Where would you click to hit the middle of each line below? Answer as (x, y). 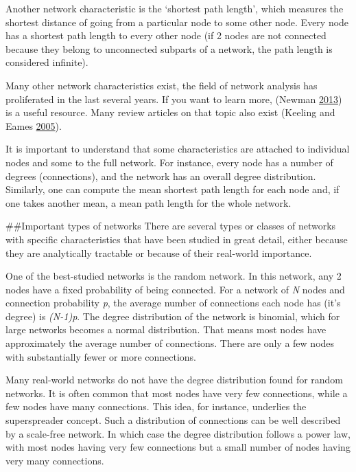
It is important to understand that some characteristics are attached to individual (178, 149)
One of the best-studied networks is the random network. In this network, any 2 (174, 276)
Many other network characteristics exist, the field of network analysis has (162, 85)
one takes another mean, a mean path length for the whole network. (149, 202)
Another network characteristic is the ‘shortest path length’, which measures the (175, 8)
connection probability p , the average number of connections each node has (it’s (173, 303)
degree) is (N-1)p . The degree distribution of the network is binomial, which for (173, 316)
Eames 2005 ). (34, 125)
